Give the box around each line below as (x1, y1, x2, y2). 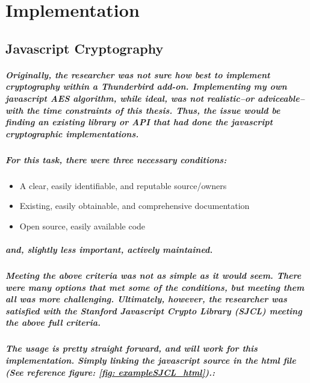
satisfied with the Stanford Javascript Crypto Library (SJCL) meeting (5, 304, 302, 317)
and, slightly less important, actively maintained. (5, 243, 213, 256)
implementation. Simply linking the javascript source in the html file (5, 353, 296, 366)
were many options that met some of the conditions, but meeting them (5, 281, 305, 293)
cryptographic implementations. (5, 127, 139, 140)
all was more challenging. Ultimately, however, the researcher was (5, 293, 287, 305)
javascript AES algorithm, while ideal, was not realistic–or (5, 92, 255, 104)
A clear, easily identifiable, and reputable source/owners (19, 179, 227, 191)
